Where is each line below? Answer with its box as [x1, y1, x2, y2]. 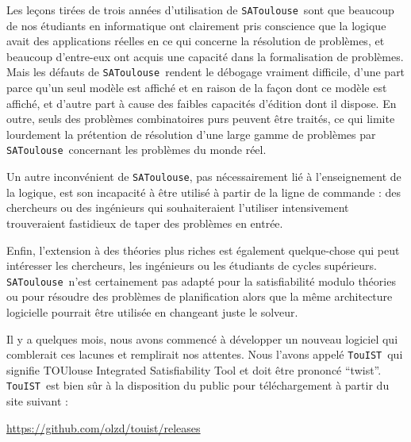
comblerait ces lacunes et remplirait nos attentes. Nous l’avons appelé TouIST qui [6, 346, 403, 363]
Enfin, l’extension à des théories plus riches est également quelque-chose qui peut [6, 241, 400, 258]
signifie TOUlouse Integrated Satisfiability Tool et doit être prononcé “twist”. [6, 361, 382, 378]
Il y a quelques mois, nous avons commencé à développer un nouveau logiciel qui [6, 330, 398, 347]
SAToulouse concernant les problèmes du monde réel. [6, 141, 267, 158]
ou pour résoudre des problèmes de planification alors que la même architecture [6, 288, 393, 305]
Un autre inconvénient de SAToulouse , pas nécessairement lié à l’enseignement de [6, 168, 401, 185]
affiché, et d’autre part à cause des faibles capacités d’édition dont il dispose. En [6, 94, 397, 111]
